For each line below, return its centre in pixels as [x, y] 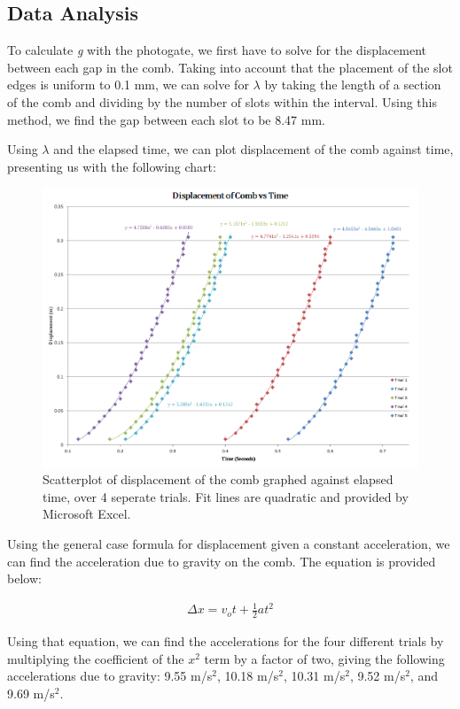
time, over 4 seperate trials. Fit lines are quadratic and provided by [226, 496]
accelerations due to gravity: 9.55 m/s [110, 676]
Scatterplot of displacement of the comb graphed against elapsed [218, 479]
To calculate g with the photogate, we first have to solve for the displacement [217, 50]
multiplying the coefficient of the [96, 658]
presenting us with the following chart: [112, 166]
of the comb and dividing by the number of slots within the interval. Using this [222, 101]
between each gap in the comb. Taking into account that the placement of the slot [230, 67]
